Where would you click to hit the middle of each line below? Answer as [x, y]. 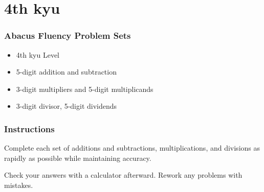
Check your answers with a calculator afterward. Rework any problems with [123, 175]
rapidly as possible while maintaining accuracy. [78, 158]
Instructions [29, 128]
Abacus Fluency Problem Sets [68, 35]
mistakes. [19, 185]
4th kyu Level [38, 54]
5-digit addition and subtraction [66, 72]
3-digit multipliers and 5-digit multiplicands [85, 89]
